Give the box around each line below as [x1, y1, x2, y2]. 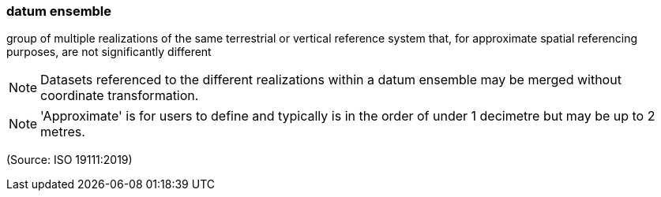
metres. [40, 124, 85, 140]
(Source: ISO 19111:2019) [6, 153, 133, 167]
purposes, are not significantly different [6, 45, 212, 59]
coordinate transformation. [40, 87, 199, 104]
